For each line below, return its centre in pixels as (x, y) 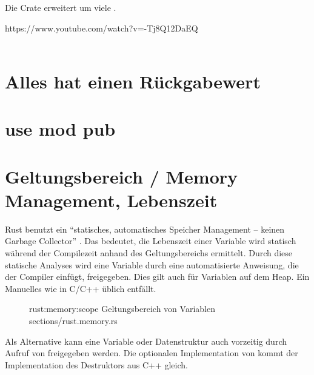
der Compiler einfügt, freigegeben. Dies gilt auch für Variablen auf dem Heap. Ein (157, 277)
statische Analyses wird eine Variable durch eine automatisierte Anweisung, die (152, 264)
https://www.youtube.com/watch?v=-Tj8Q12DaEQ (102, 28)
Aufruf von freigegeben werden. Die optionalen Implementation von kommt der (152, 353)
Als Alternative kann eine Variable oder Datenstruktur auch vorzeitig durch (146, 341)
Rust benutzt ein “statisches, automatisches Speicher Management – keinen (145, 229)
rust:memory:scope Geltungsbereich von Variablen (122, 309)
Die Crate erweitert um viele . (61, 7)
